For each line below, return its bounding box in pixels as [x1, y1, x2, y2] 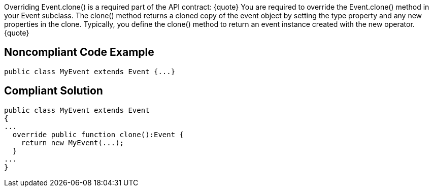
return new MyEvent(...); [21, 138, 124, 147]
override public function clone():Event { [12, 130, 184, 139]
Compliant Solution [4, 84, 103, 98]
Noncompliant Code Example [4, 46, 154, 59]
